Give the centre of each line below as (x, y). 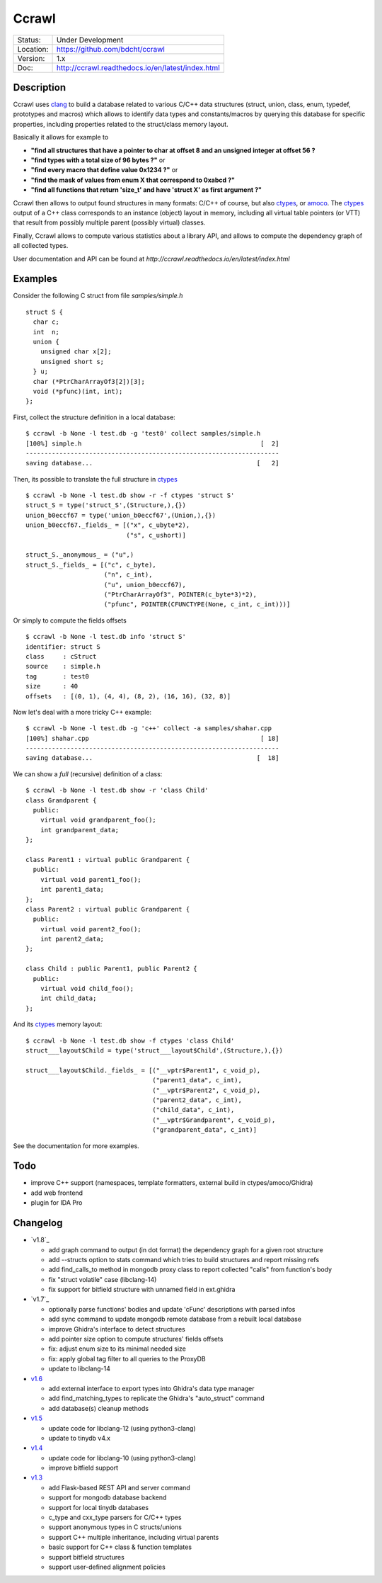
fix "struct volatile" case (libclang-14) (103, 1279)
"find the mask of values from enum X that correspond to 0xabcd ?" (133, 180)
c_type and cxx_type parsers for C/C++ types (115, 1517)
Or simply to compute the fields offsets (70, 620)
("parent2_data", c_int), (197, 1100)
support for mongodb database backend (108, 1497)
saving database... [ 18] (152, 758)
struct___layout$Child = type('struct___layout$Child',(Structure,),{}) (154, 1051)
